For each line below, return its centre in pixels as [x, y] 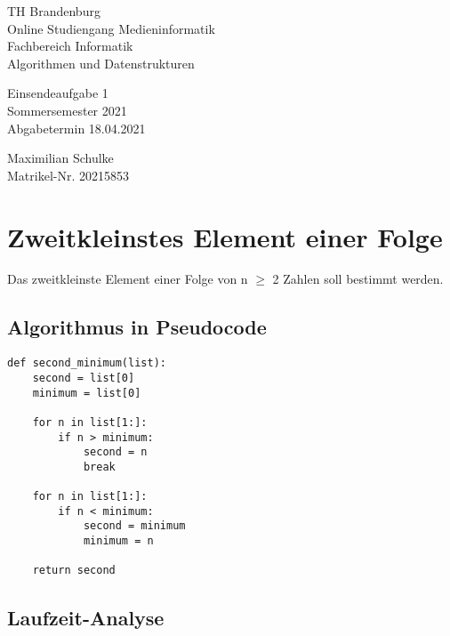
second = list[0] [84, 378]
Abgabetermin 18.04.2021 [76, 128]
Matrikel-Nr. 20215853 [68, 175]
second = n [115, 452]
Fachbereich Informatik [70, 46]
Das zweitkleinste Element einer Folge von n [128, 279]
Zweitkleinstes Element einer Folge [225, 236]
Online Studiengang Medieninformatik [111, 28]
